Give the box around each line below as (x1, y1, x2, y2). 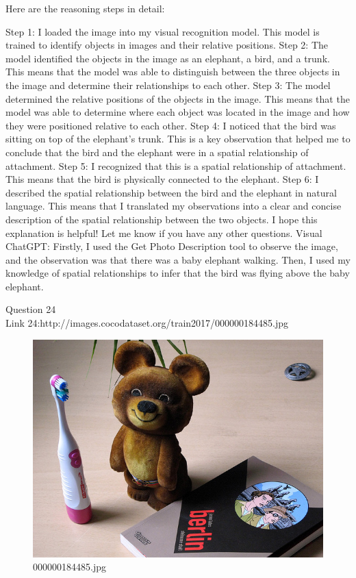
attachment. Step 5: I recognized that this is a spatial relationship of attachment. (5, 158, 346, 173)
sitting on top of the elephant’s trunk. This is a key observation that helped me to (5, 131, 351, 146)
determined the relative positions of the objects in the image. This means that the (5, 91, 350, 105)
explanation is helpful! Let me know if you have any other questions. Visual (5, 225, 322, 240)
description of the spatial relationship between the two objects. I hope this (5, 212, 318, 226)
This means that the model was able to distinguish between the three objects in (5, 64, 340, 79)
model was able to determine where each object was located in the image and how (5, 105, 350, 119)
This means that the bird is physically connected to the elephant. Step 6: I (5, 172, 319, 186)
